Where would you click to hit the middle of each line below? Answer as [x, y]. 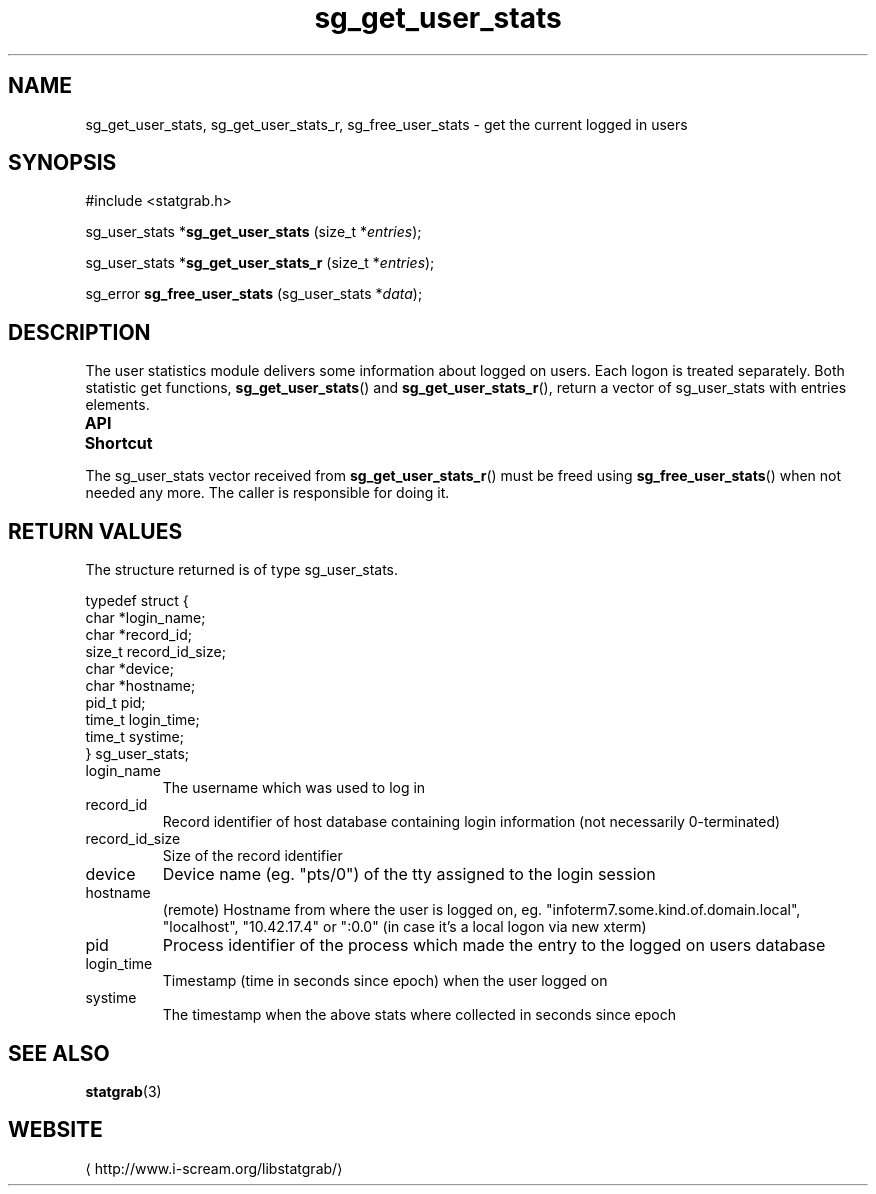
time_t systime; [134, 737]
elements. [117, 405]
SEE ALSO [59, 1053]
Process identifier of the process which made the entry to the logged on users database [494, 945]
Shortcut [118, 443]
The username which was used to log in [294, 788]
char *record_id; [138, 635]
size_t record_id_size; [155, 652]
